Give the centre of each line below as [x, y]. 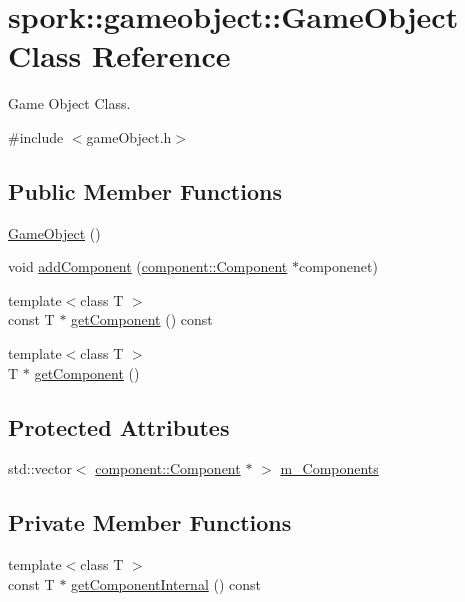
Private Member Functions [150, 522]
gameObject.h [129, 136]
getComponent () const [142, 319]
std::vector [40, 468]
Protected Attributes [119, 426]
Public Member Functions [145, 190]
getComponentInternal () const [166, 583]
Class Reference [119, 55]
